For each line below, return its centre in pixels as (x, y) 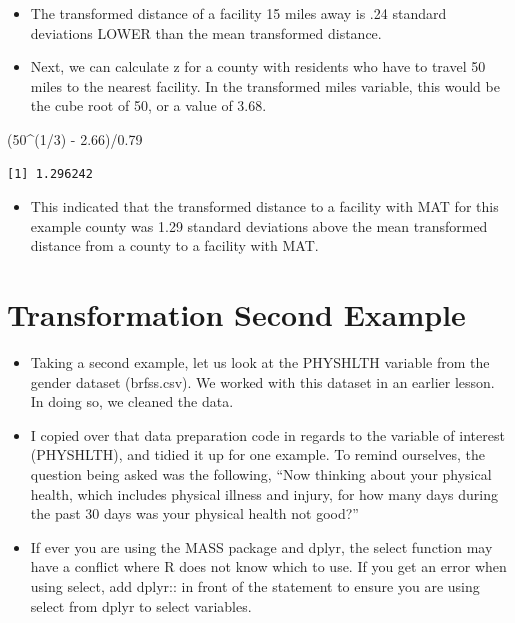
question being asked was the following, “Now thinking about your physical (261, 474)
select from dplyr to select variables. (141, 605)
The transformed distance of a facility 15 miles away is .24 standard (238, 13)
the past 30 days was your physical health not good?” (194, 513)
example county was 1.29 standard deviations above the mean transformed (259, 225)
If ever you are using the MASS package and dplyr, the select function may (261, 546)
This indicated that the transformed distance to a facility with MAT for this (264, 206)
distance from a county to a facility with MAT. (174, 245)
